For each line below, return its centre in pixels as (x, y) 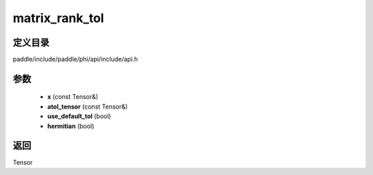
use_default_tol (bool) (79, 116)
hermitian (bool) (71, 126)
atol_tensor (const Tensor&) (87, 107)
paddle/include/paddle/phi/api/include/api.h (75, 59)
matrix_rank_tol (58, 18)
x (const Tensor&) (73, 97)
